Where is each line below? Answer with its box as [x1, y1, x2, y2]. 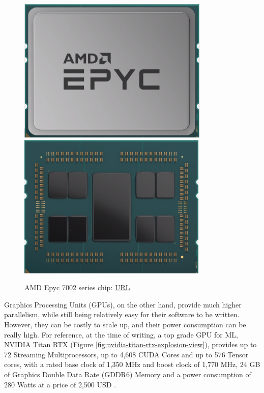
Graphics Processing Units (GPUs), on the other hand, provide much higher [4, 299, 242, 310]
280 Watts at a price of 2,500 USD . [4, 379, 116, 389]
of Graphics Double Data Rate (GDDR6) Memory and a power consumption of [4, 369, 251, 379]
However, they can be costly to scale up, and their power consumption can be [4, 319, 246, 329]
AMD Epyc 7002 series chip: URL [24, 282, 130, 293]
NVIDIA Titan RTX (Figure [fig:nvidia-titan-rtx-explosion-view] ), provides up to [4, 339, 257, 350]
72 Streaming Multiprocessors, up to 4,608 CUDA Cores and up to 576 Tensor [4, 349, 249, 359]
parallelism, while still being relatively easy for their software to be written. [4, 309, 240, 320]
